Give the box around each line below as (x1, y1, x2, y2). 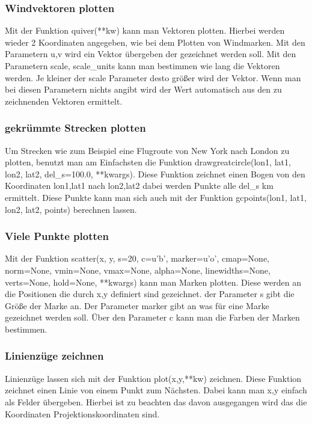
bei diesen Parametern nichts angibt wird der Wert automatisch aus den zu (5, 83, 282, 96)
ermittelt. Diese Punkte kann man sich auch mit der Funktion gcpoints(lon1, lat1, (5, 191, 307, 203)
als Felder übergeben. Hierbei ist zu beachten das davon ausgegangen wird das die (5, 395, 307, 408)
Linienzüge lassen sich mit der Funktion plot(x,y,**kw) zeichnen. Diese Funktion (5, 372, 302, 384)
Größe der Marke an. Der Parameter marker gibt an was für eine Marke (5, 299, 269, 312)
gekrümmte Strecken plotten (5, 120, 146, 135)
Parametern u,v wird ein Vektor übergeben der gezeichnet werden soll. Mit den (5, 48, 296, 60)
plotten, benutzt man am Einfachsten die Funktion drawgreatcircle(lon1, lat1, (5, 156, 291, 168)
